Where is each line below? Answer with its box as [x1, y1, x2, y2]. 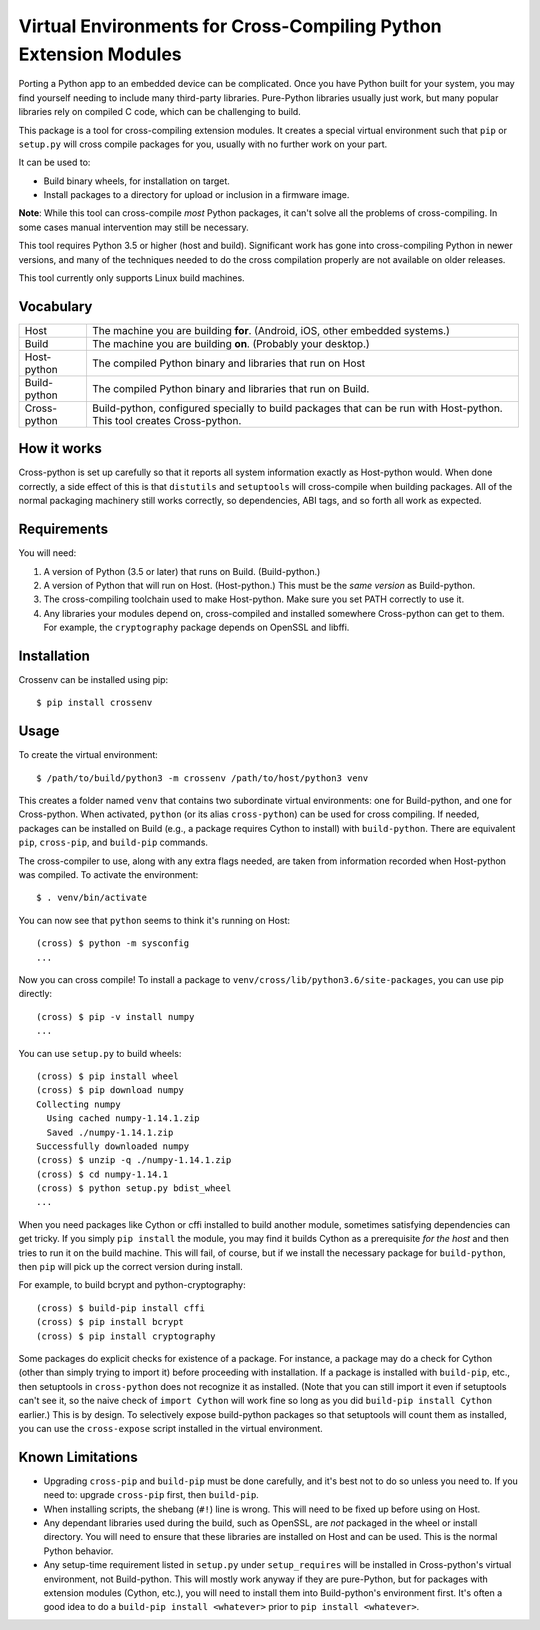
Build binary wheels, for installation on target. [43, 175, 230, 187]
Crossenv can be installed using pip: [18, 674, 169, 685]
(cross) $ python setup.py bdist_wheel [36, 1183, 232, 1194]
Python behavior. [43, 1545, 114, 1557]
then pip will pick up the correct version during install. [18, 1261, 244, 1273]
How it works [18, 440, 102, 457]
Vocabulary [18, 298, 93, 315]
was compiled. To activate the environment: [18, 869, 199, 881]
